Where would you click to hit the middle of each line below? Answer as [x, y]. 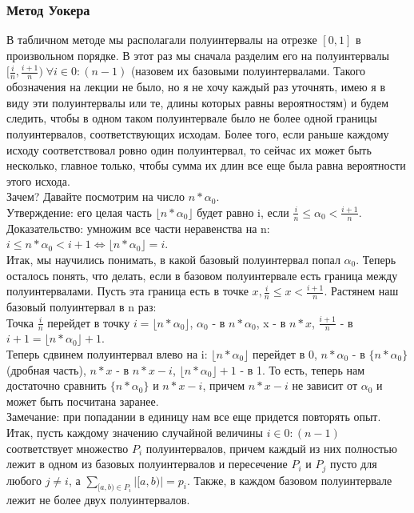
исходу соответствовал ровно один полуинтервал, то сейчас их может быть [189, 149]
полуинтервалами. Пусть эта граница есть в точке [127, 291]
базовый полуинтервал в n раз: [82, 307]
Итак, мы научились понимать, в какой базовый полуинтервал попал [173, 259]
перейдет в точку [89, 322]
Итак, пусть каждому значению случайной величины [135, 432]
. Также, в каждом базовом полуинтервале [289, 480]
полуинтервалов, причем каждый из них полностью [271, 448]
